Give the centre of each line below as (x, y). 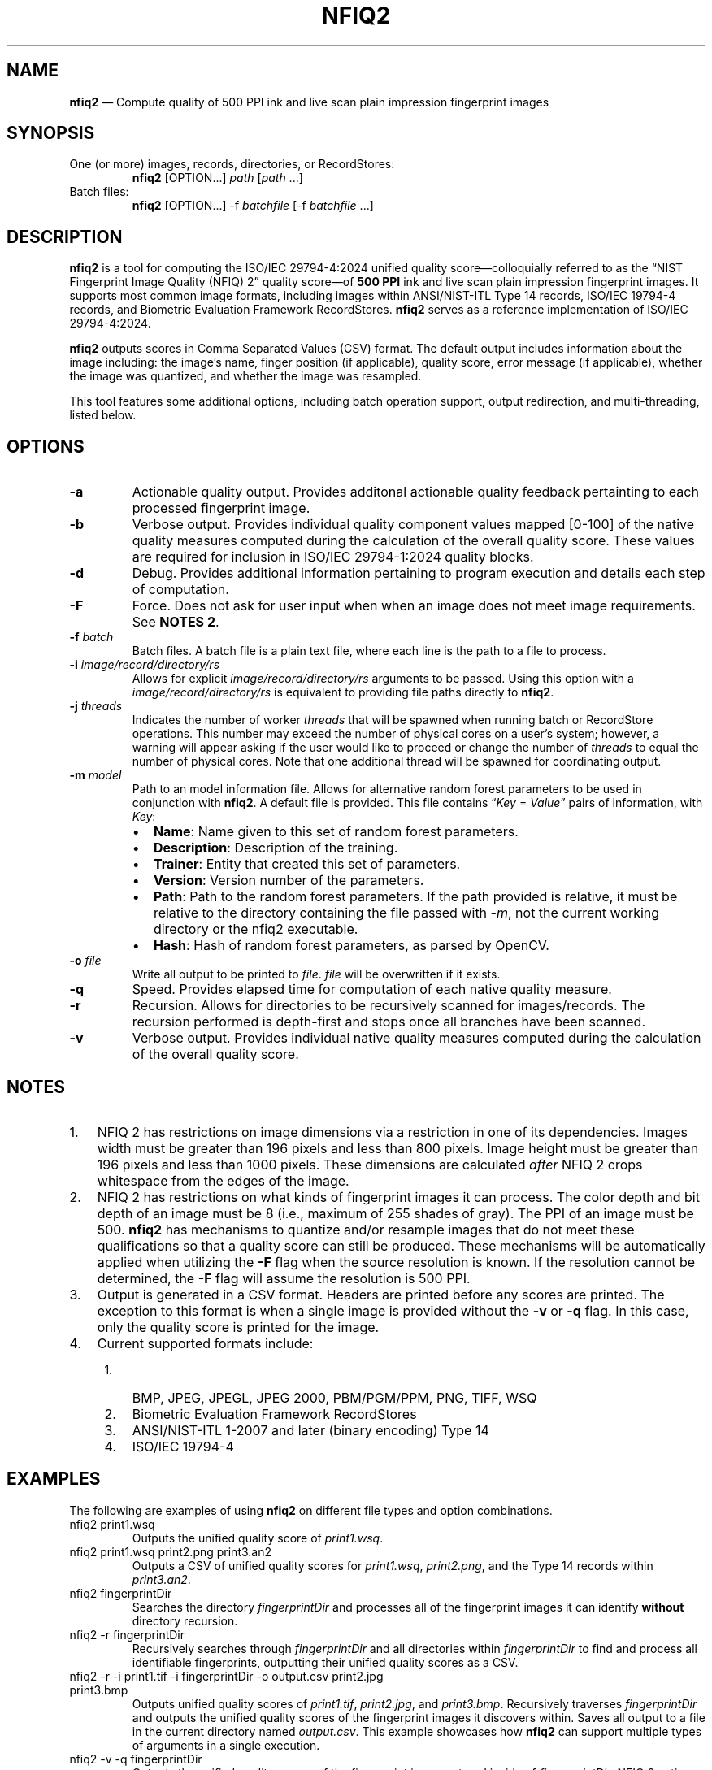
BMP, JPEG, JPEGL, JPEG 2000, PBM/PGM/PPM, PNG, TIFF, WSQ (334, 1397)
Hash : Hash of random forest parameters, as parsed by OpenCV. (351, 946)
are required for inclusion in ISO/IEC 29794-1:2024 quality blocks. (333, 557)
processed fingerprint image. (221, 508)
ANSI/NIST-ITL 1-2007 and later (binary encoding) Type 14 (310, 1430)
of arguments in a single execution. (226, 1745)
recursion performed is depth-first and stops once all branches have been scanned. (389, 1022)
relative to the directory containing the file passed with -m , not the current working (406, 913)
